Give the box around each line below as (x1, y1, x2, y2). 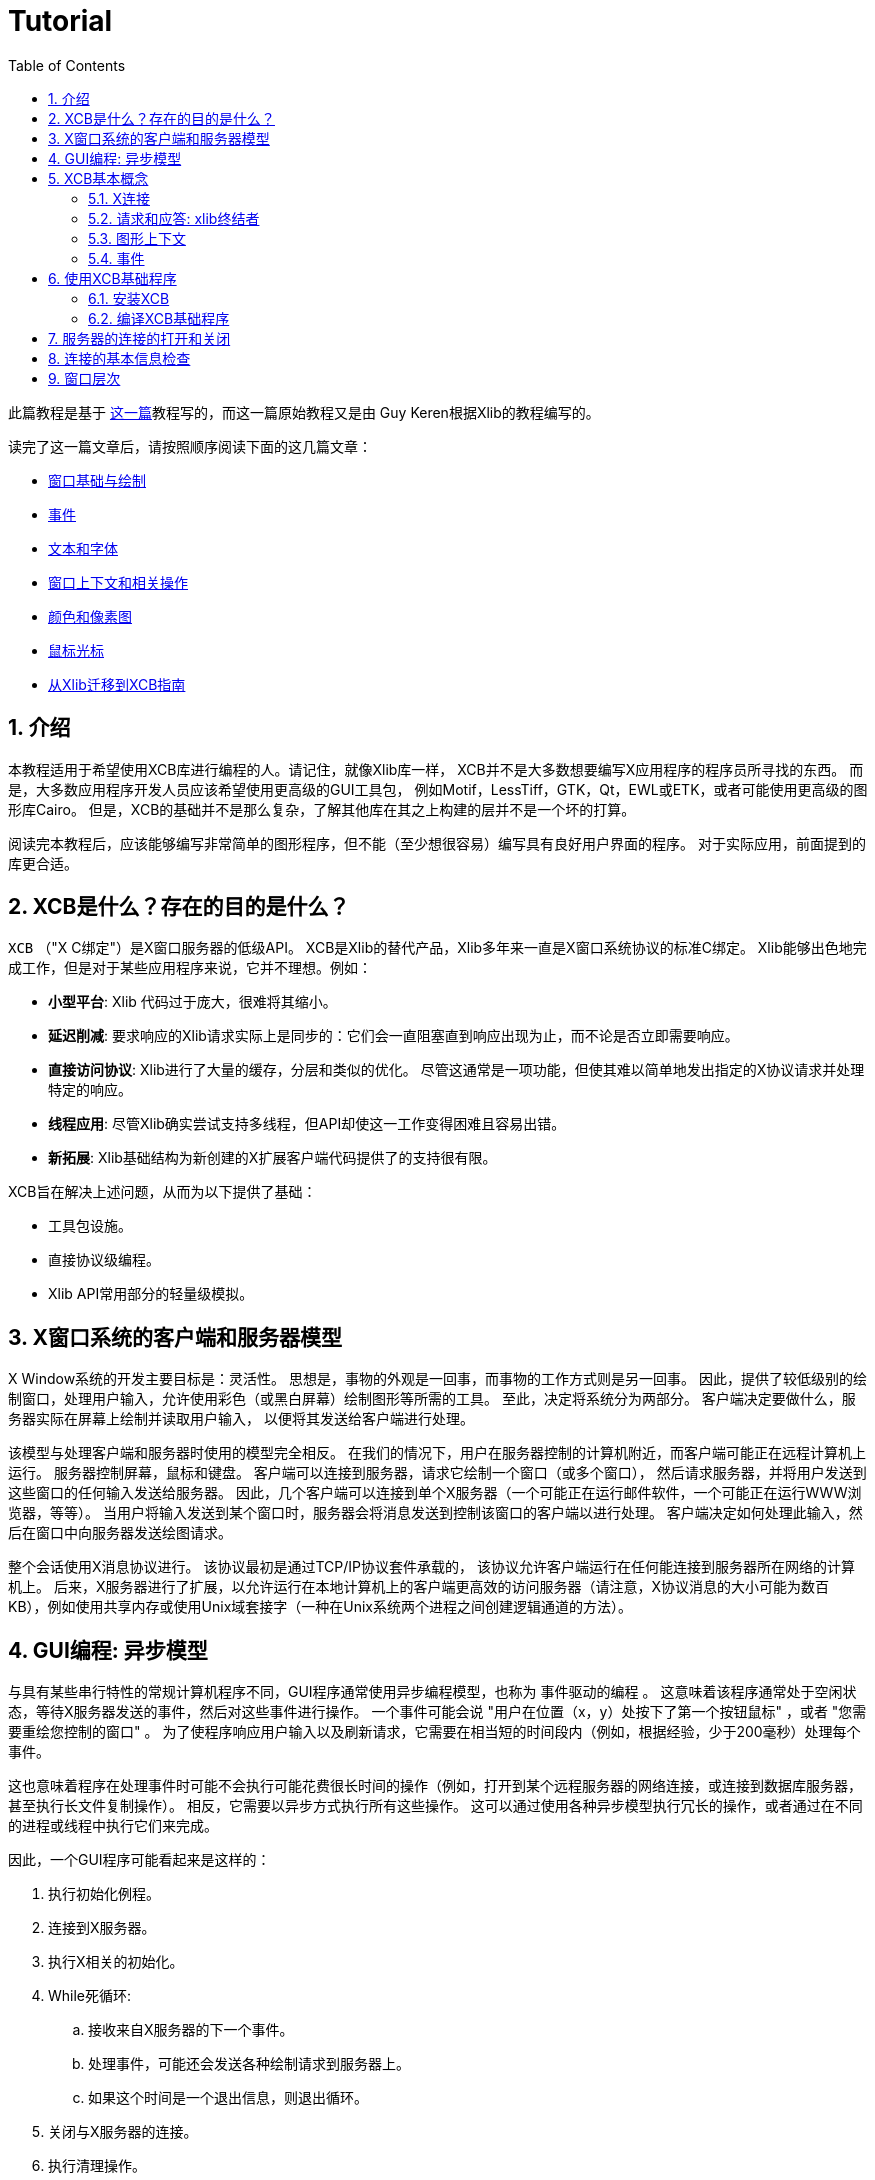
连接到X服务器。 (48, 1919, 156, 1937)
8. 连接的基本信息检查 (48, 349, 191, 367)
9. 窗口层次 (48, 369, 121, 387)
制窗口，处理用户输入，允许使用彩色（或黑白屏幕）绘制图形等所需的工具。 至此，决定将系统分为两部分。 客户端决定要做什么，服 (8, 1390, 856, 1408)
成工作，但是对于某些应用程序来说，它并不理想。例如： (8, 959, 372, 977)
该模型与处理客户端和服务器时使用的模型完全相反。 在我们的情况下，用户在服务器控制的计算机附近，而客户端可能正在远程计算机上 (8, 1444, 866, 1462)
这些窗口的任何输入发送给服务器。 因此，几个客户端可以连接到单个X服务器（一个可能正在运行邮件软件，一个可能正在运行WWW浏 (8, 1484, 862, 1502)
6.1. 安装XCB (88, 289, 170, 307)
